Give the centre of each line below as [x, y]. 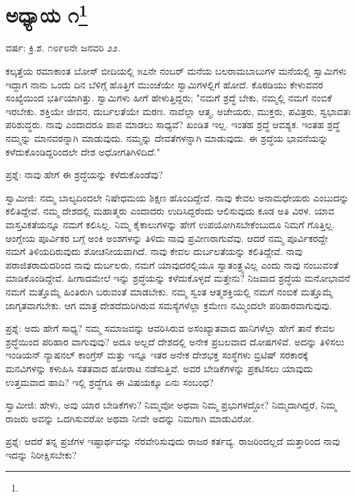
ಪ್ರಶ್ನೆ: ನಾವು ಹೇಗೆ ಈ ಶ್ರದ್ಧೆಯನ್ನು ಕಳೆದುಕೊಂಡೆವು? [85, 174]
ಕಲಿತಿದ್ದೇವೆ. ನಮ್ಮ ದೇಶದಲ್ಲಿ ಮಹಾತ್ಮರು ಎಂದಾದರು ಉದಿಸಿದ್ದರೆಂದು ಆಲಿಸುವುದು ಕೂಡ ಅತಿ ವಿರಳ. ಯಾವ [170, 211]
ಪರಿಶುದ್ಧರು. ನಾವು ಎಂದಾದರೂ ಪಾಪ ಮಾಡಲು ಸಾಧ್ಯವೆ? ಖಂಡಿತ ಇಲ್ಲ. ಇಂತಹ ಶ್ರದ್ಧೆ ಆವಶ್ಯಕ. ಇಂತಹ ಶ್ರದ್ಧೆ [173, 124]
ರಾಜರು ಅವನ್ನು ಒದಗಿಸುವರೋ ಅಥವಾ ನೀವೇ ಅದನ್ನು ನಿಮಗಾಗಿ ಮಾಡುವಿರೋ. [130, 418]
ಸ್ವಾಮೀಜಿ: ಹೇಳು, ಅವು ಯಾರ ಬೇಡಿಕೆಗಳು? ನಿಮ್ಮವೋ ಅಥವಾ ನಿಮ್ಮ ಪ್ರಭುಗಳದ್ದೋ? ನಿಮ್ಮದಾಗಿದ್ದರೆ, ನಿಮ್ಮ [171, 405]
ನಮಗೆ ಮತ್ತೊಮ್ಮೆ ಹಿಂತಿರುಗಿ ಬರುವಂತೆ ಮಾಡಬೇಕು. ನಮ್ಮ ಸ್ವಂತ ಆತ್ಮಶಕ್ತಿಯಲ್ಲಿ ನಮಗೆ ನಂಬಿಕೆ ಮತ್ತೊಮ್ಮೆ [169, 291]
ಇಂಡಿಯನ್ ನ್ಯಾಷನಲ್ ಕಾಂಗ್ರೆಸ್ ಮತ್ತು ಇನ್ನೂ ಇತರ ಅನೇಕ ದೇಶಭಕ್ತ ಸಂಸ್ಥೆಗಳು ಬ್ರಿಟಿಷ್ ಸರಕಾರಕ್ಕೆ [157, 355]
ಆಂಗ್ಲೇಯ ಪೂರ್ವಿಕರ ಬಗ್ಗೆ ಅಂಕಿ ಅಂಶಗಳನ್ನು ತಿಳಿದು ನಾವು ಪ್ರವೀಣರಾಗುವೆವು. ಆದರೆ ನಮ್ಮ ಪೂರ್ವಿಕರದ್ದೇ [167, 238]
